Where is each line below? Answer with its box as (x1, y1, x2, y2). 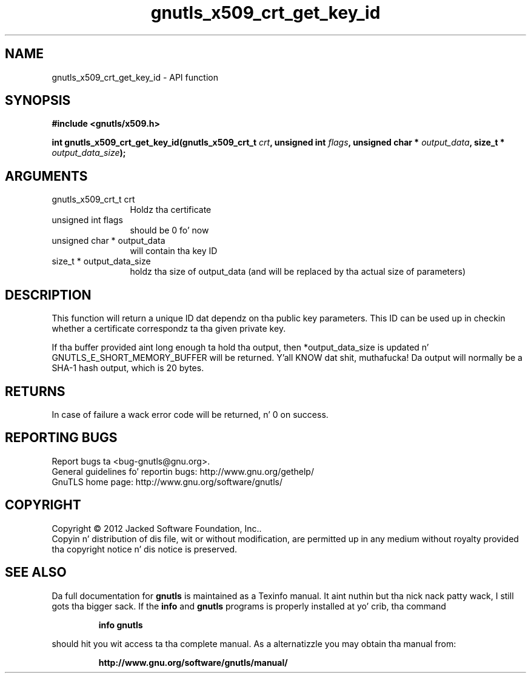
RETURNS (5, 383, 65, 399)
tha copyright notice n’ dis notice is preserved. (52, 543, 238, 554)
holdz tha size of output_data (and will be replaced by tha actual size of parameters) (130, 266, 466, 277)
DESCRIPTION (5, 287, 92, 303)
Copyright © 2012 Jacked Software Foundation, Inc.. (52, 523, 262, 534)
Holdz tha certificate (130, 204, 212, 215)
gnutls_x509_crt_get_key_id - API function (52, 72, 218, 82)
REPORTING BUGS (5, 430, 118, 446)
